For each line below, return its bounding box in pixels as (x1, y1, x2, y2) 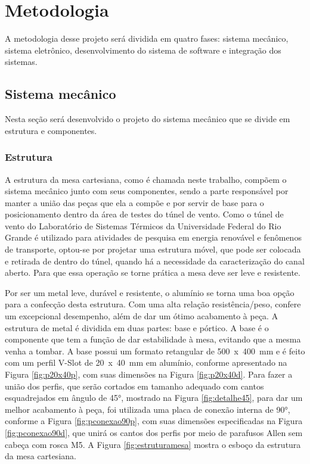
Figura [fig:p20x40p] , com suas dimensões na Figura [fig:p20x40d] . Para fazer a (5, 368, 293, 381)
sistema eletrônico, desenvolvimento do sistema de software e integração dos (5, 43, 281, 56)
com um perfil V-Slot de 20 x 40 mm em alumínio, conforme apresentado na (5, 356, 287, 369)
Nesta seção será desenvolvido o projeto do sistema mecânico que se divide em (5, 113, 290, 125)
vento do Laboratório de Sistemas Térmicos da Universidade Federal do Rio (5, 219, 281, 232)
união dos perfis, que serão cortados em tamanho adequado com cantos (5, 379, 264, 392)
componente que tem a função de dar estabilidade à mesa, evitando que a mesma (5, 333, 301, 345)
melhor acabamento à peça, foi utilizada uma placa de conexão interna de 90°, (5, 403, 290, 415)
